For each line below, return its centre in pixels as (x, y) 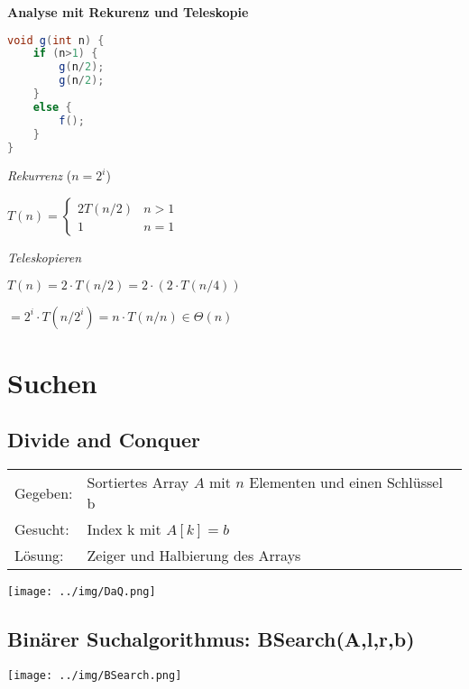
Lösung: (39, 556)
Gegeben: (44, 492)
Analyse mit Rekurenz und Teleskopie (128, 12)
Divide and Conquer (104, 440)
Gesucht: (42, 529)
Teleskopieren (45, 257)
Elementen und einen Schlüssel (346, 482)
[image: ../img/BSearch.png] (95, 676)
